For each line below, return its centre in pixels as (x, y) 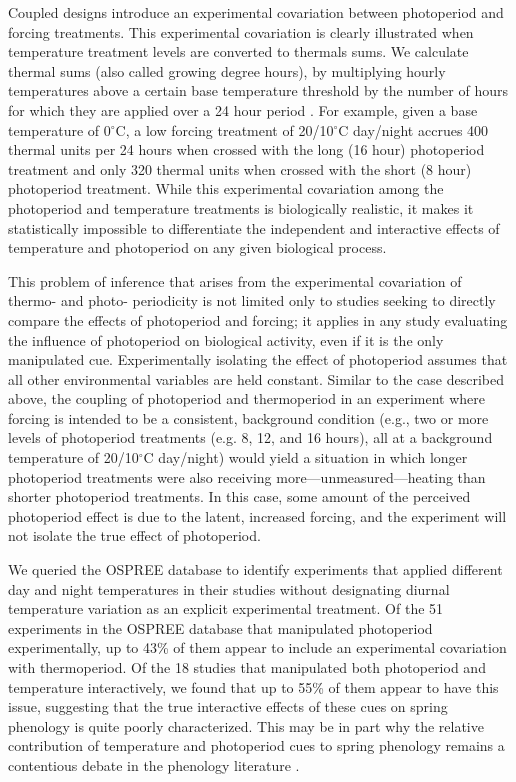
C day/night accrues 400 (413, 129)
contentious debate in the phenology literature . (154, 764)
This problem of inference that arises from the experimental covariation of (235, 280)
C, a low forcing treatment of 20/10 (224, 129)
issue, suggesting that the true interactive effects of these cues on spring (228, 706)
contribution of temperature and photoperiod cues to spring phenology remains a (256, 745)
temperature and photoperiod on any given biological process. (197, 247)
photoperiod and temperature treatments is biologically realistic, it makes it (241, 207)
